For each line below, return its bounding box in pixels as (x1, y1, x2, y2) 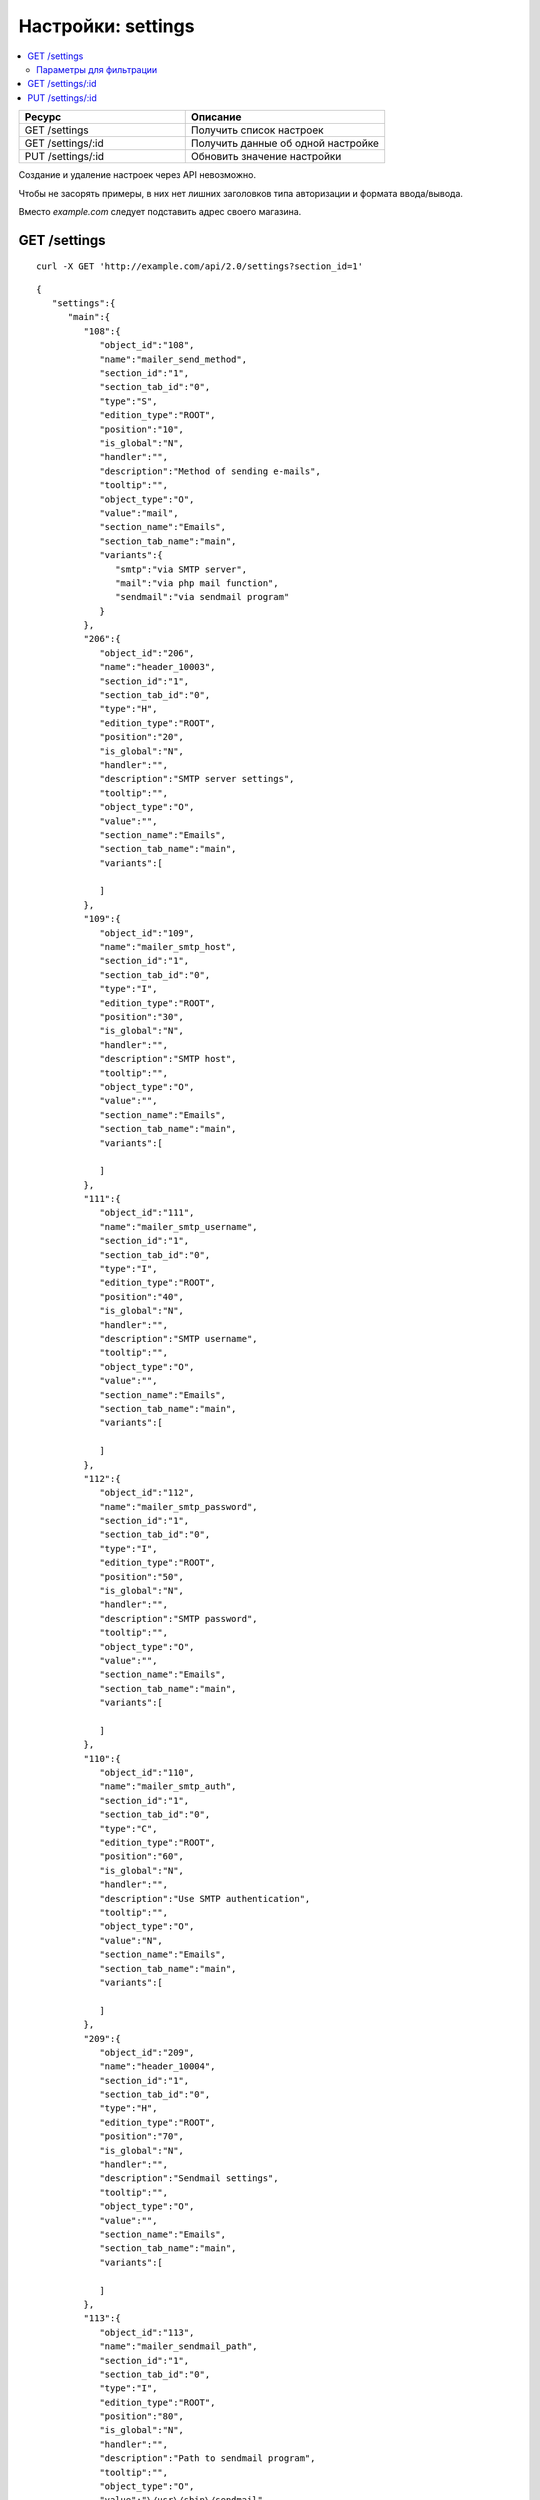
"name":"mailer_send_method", (99, 353, 248, 365)
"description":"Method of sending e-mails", (99, 465, 322, 477)
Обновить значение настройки (190, 150, 342, 164)
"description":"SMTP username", (99, 1333, 259, 1344)
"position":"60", (99, 1851, 185, 1862)
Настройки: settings (18, 15, 195, 37)
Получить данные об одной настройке (190, 136, 380, 150)
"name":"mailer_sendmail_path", (99, 2341, 259, 2352)
